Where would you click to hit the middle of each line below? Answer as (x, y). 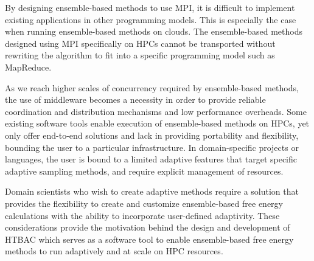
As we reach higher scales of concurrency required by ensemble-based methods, (152, 87)
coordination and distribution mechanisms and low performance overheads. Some (156, 111)
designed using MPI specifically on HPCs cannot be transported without (140, 43)
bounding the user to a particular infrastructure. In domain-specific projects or (152, 147)
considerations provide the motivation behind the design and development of (148, 227)
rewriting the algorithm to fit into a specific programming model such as (140, 55)
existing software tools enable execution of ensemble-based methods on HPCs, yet (157, 123)
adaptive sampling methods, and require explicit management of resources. (144, 171)
